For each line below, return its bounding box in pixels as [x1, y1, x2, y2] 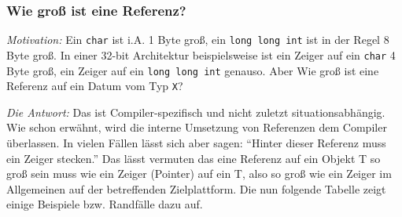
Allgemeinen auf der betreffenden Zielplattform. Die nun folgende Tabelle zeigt [6, 180, 386, 197]
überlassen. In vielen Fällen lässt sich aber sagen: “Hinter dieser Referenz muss [6, 135, 386, 151]
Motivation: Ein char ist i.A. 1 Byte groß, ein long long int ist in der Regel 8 [6, 31, 389, 48]
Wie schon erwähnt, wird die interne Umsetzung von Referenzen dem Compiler [6, 119, 387, 136]
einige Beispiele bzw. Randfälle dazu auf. [6, 196, 203, 212]
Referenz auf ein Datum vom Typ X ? [6, 78, 183, 94]
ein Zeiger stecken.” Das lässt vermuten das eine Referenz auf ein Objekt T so [6, 150, 381, 166]
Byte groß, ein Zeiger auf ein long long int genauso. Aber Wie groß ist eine [6, 62, 379, 78]
